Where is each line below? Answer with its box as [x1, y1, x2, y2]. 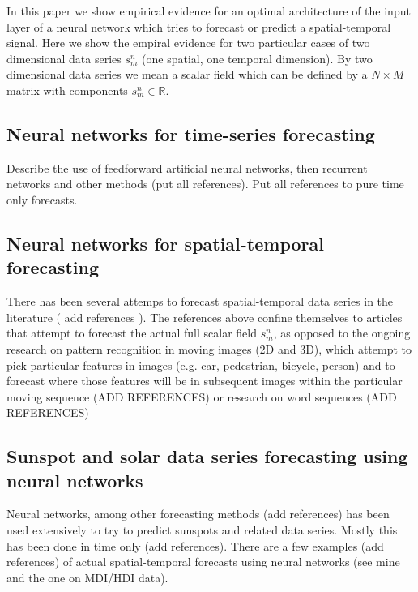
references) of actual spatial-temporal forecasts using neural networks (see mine [6, 553, 400, 570]
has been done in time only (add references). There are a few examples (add [6, 537, 384, 554]
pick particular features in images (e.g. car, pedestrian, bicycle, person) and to [6, 356, 395, 373]
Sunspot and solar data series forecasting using [6, 444, 408, 469]
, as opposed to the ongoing [273, 324, 411, 341]
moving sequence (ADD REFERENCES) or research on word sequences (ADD [6, 388, 397, 405]
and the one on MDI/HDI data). [6, 568, 168, 586]
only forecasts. [6, 191, 78, 208]
